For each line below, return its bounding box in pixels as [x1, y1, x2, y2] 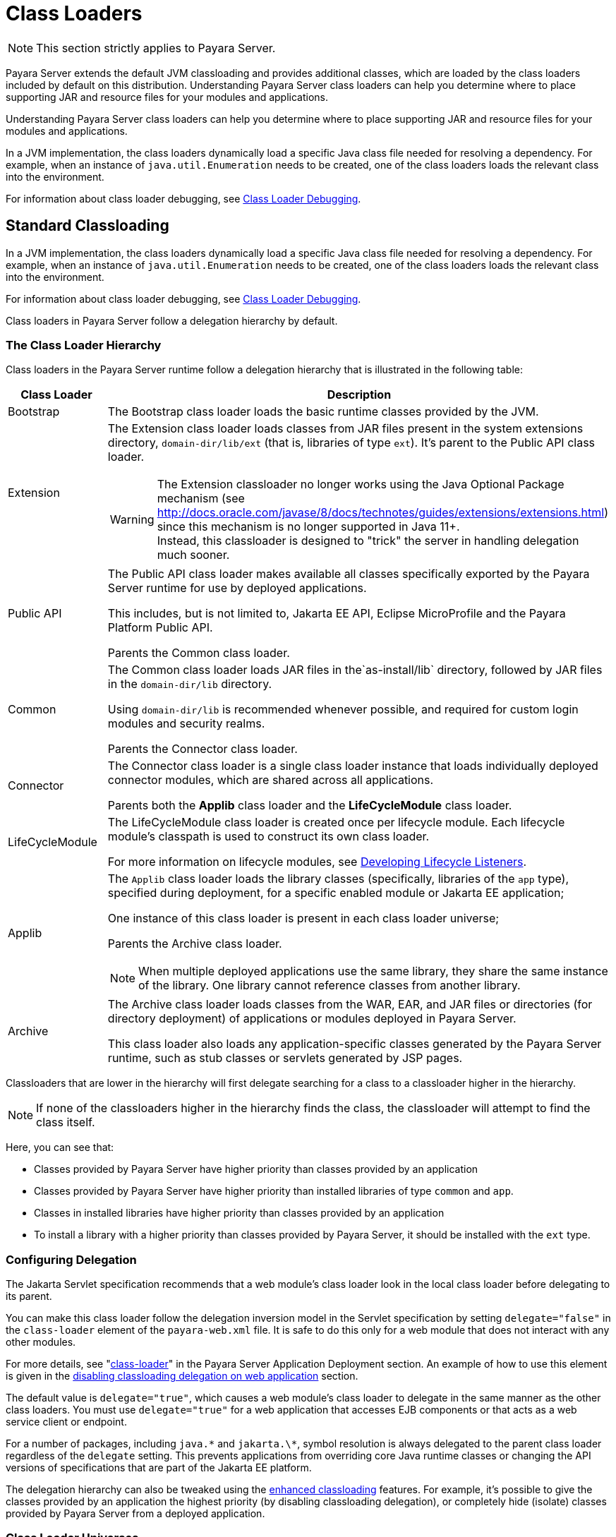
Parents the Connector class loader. [107, 742, 298, 757]
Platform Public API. [107, 620, 213, 635]
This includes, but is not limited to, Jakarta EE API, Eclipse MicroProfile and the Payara [107, 606, 566, 621]
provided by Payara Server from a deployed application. [6, 1507, 265, 1520]
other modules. [6, 1336, 76, 1349]
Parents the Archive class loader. [107, 936, 282, 951]
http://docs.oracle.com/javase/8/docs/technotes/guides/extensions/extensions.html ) [157, 505, 608, 520]
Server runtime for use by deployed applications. [107, 581, 367, 596]
